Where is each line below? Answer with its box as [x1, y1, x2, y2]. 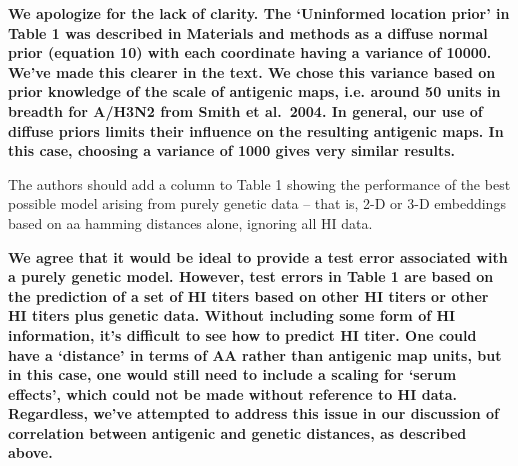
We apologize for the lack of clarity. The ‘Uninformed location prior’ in [8, 3, 510, 23]
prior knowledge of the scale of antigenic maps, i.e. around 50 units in [8, 81, 501, 102]
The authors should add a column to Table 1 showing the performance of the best [8, 173, 511, 194]
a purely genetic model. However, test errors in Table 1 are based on [8, 266, 494, 287]
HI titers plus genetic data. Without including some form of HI [8, 305, 456, 326]
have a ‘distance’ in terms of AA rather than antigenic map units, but [8, 344, 502, 365]
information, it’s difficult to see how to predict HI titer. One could [8, 324, 477, 345]
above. [8, 442, 53, 463]
